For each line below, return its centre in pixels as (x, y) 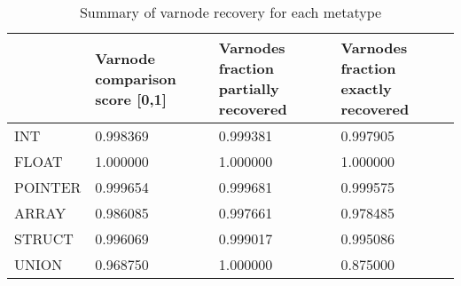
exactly (366, 88)
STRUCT (44, 238)
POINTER (48, 187)
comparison (136, 78)
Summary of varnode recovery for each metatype (230, 12)
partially (249, 88)
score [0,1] (131, 99)
